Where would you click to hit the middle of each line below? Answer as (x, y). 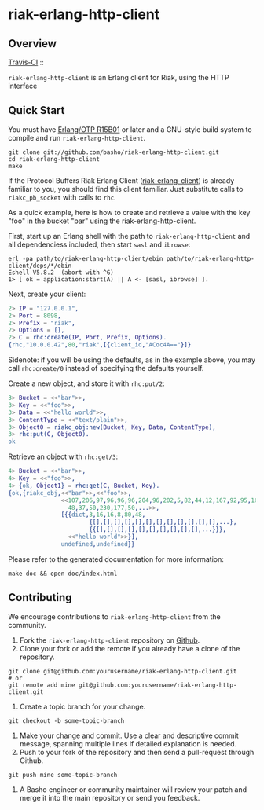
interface (23, 86)
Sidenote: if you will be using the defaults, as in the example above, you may (132, 360)
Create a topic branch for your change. (82, 706)
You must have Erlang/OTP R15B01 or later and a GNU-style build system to (130, 129)
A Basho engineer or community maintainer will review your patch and (133, 789)
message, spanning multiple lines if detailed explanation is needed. (128, 743)
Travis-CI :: (26, 62)
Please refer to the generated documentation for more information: (116, 559)
